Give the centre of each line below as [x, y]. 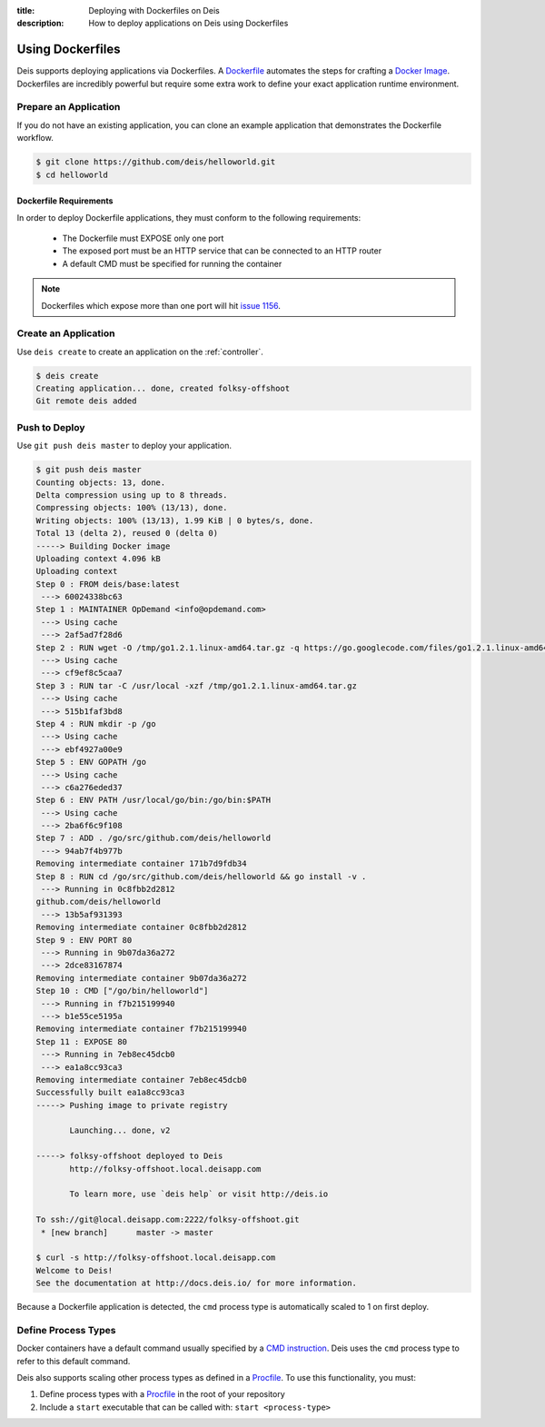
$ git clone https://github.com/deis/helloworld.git [156, 162]
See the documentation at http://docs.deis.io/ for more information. [197, 1283]
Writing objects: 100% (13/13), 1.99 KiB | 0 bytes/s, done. [175, 520]
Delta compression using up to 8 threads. [132, 495]
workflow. [35, 138]
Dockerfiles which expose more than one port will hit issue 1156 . [161, 305]
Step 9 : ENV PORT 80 [84, 940]
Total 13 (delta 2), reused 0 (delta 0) [127, 533]
